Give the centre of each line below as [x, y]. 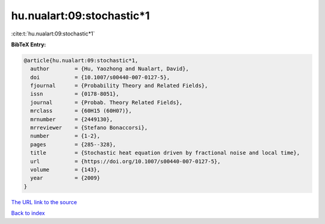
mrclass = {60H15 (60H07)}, [81, 111]
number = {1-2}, [65, 136]
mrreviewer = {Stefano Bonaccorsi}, [89, 128]
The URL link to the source [44, 202]
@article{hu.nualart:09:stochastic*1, [81, 60]
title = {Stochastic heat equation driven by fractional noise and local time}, [165, 153]
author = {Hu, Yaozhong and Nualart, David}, [110, 69]
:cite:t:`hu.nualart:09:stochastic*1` [53, 34]
